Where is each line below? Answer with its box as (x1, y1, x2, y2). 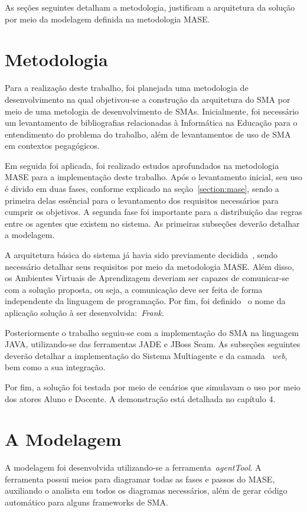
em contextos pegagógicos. (5, 139, 100, 152)
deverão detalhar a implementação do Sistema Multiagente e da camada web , (5, 349, 288, 361)
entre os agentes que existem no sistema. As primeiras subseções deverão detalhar (5, 217, 300, 229)
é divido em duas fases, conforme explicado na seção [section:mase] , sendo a (5, 182, 279, 195)
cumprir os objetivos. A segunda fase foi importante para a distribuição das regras (5, 206, 302, 218)
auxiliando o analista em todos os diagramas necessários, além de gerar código (5, 484, 288, 497)
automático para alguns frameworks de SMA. (5, 496, 168, 508)
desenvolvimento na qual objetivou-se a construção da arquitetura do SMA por (5, 93, 290, 105)
